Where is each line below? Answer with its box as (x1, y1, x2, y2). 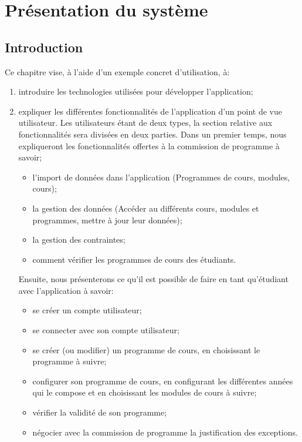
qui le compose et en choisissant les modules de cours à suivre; (32, 386, 257, 399)
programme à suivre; (32, 355, 107, 367)
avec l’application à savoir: (18, 284, 114, 296)
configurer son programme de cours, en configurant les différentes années (32, 374, 293, 387)
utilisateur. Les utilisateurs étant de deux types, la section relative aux (18, 116, 273, 129)
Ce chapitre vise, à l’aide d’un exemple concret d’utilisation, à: (5, 65, 230, 78)
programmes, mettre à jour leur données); (32, 213, 182, 226)
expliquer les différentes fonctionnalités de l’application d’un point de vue (18, 105, 282, 117)
